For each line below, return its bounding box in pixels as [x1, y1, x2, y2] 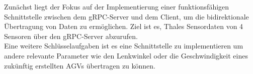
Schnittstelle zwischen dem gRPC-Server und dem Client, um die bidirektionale [4, 11, 249, 21]
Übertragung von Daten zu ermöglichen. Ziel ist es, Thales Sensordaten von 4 [4, 21, 243, 31]
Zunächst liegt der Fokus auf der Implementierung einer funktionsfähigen [4, 1, 229, 11]
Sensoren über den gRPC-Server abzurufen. [4, 30, 138, 41]
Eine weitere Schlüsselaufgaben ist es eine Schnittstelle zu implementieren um [4, 40, 243, 51]
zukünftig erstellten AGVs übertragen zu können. [4, 60, 156, 70]
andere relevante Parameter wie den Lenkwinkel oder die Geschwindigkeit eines [4, 50, 248, 60]
